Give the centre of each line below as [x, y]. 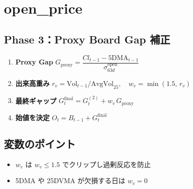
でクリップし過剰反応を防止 [106, 164]
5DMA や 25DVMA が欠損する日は [70, 180]
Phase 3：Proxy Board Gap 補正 [87, 39]
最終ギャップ [36, 100]
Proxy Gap [34, 62]
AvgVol [102, 84]
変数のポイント [40, 143]
